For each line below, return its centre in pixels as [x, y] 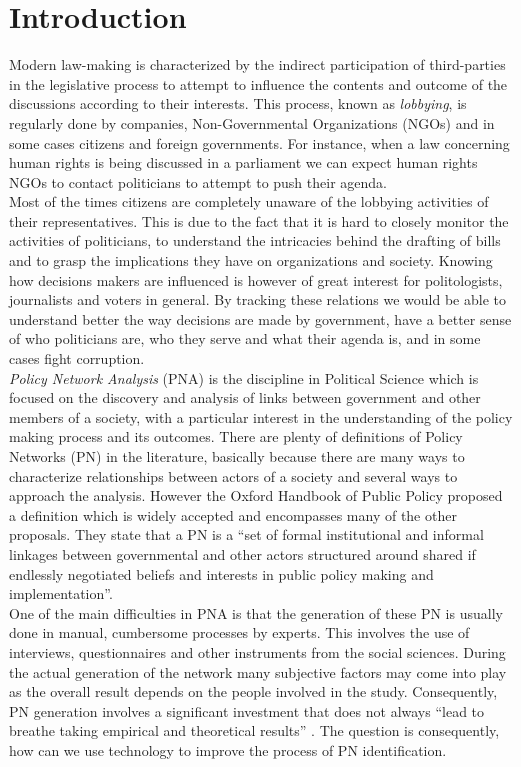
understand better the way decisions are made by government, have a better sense [260, 318]
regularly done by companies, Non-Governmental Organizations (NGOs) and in [252, 122]
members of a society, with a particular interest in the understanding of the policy [261, 416]
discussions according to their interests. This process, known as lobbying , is [238, 103]
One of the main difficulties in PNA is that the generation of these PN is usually [256, 612]
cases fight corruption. [77, 358]
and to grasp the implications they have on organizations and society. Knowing [251, 260]
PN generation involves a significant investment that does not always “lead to [247, 710]
